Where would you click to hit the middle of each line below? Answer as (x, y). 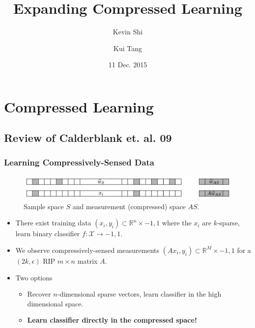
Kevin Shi (128, 32)
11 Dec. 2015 (128, 65)
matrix (87, 260)
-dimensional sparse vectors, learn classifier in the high (139, 294)
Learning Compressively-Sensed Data (79, 162)
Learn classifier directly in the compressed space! (112, 320)
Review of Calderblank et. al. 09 (88, 138)
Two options (34, 277)
